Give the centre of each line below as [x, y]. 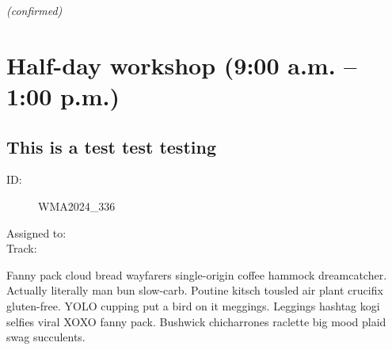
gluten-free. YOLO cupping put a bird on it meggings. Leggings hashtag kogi [193, 305]
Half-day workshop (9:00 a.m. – [182, 65]
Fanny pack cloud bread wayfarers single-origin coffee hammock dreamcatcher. [197, 274]
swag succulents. [46, 337]
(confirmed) [34, 10]
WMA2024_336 [77, 205]
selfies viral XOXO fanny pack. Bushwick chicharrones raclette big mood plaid [196, 321]
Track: [22, 248]
